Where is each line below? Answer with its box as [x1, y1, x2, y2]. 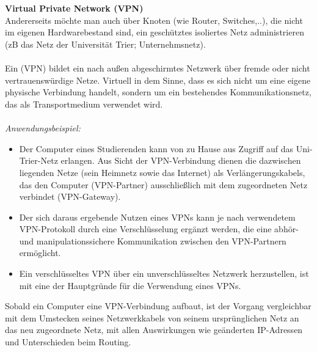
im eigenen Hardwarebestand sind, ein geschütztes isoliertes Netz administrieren [5, 26, 304, 38]
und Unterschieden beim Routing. [5, 335, 131, 348]
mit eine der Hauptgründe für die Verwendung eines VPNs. [19, 279, 241, 291]
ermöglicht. [19, 246, 61, 259]
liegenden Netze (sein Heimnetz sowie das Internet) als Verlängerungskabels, [19, 166, 305, 178]
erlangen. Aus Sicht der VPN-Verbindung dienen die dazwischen [60, 154, 301, 167]
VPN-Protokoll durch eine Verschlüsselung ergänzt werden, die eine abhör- [19, 222, 299, 235]
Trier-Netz [19, 154, 58, 167]
